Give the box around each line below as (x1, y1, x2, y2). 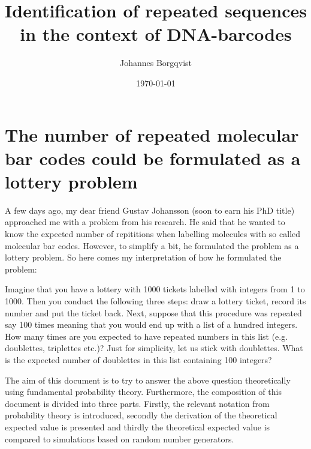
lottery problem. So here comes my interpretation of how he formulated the (5, 251, 282, 264)
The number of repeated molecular (5, 122, 299, 146)
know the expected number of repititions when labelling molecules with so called (5, 228, 301, 240)
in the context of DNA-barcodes (20, 22, 292, 46)
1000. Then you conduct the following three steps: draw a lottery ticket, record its (5, 294, 306, 307)
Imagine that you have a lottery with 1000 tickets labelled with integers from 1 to (5, 283, 305, 295)
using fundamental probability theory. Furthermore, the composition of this (5, 385, 282, 398)
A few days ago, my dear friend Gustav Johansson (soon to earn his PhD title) (5, 203, 295, 216)
